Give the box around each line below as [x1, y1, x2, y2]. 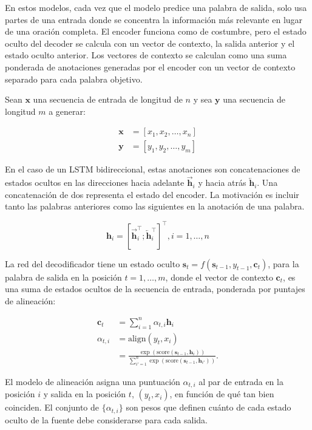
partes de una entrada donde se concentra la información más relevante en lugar [5, 13, 303, 26]
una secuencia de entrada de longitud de [33, 93, 183, 106]
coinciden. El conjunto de [5, 401, 99, 414]
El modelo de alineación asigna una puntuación [5, 375, 180, 387]
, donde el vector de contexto [165, 270, 273, 283]
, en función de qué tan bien [169, 387, 274, 400]
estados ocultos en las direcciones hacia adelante [5, 176, 185, 189]
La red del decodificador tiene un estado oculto [5, 257, 180, 270]
